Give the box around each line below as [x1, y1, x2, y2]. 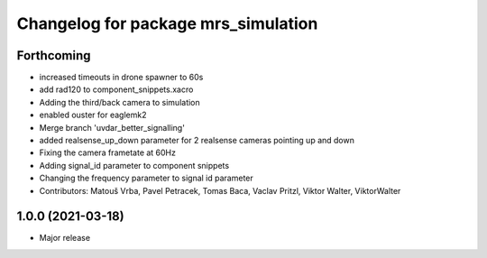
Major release [39, 233, 90, 244]
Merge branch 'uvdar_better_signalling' [39, 122, 185, 133]
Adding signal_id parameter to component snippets [39, 160, 230, 170]
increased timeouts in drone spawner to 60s [39, 72, 204, 83]
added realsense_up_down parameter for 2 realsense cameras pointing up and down [39, 135, 355, 146]
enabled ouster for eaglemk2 [39, 109, 147, 121]
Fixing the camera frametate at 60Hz [39, 147, 176, 158]
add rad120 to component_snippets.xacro [39, 84, 194, 95]
